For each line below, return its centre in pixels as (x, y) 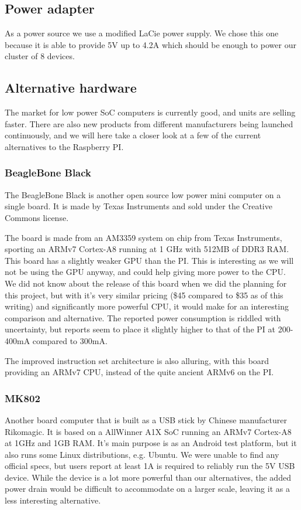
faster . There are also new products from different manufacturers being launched (149, 123)
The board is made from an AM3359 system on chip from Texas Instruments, (143, 237)
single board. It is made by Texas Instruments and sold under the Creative (139, 206)
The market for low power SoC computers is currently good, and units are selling (150, 112)
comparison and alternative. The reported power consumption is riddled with (143, 317)
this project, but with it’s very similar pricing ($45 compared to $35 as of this (144, 295)
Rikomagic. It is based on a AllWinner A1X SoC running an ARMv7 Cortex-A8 (148, 431)
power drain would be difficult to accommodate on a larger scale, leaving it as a (147, 489)
